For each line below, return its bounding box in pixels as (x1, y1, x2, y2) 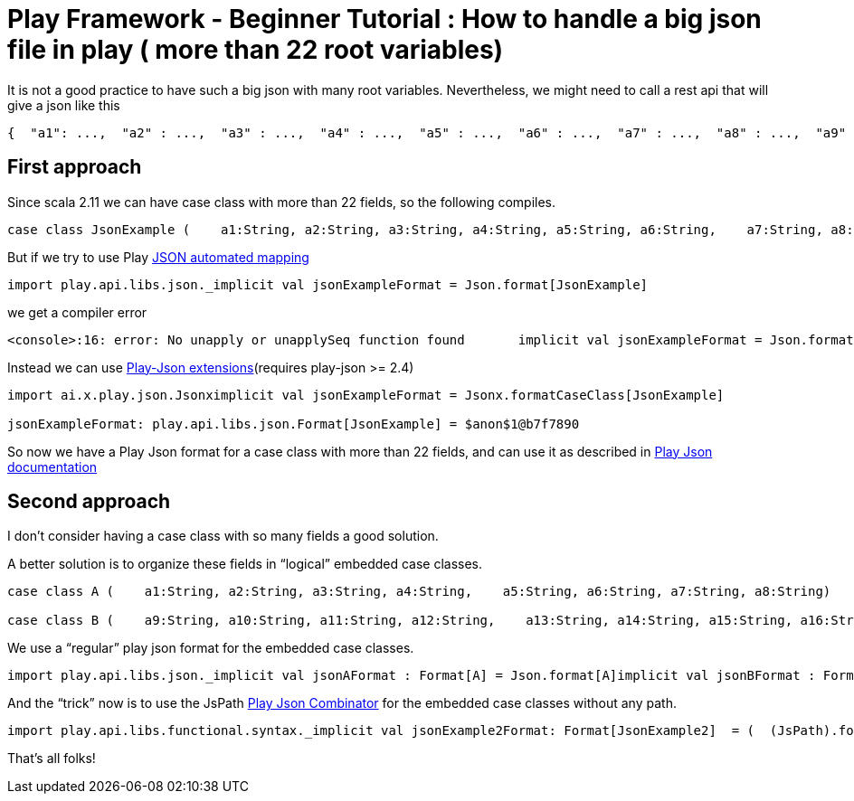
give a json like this (7, 97, 120, 113)
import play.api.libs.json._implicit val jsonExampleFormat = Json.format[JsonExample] (7, 277, 649, 292)
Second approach (7, 490, 171, 514)
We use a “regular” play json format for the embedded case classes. (7, 640, 414, 656)
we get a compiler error (7, 304, 147, 320)
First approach (7, 155, 142, 179)
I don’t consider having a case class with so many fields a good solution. (7, 528, 439, 544)
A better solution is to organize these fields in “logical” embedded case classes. (7, 556, 483, 572)
